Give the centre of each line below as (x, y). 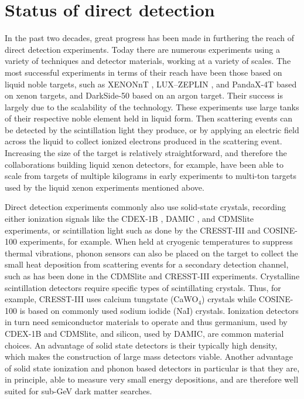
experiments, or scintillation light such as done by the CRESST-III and (133, 230)
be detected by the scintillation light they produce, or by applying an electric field (152, 129)
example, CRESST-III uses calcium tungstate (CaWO (102, 299)
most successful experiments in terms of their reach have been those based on (144, 72)
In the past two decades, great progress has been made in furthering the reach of (150, 38)
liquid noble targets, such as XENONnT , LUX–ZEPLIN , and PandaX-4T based (151, 84)
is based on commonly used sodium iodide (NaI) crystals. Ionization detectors (159, 310)
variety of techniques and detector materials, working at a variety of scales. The (148, 61)
